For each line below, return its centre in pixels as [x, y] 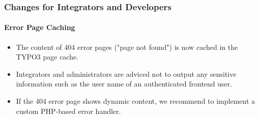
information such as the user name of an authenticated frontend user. [124, 84]
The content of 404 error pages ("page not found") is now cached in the [127, 47]
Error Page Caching [40, 27]
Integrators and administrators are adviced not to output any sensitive [126, 73]
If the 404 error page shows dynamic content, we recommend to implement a [136, 101]
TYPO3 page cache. [47, 57]
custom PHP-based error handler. [68, 111]
